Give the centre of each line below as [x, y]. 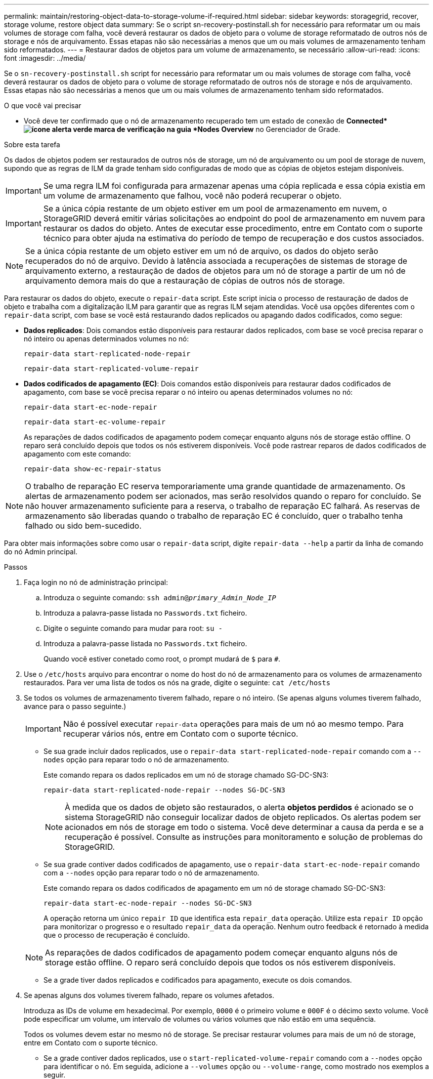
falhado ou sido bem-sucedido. [84, 526]
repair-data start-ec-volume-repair [95, 422]
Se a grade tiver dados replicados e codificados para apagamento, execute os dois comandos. [198, 980]
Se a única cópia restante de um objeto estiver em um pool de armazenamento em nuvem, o [215, 208]
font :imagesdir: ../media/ [45, 58]
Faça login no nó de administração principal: [96, 582]
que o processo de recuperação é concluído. [117, 935]
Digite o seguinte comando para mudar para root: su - [133, 628]
